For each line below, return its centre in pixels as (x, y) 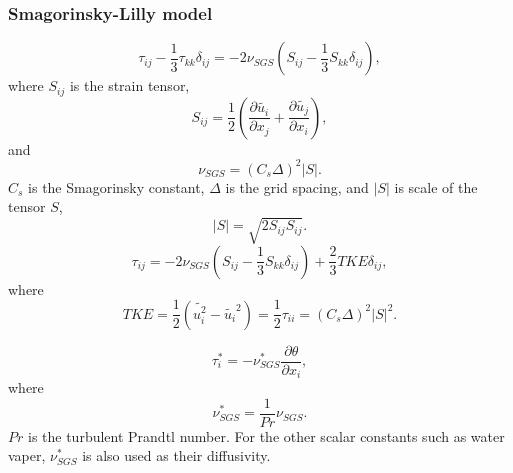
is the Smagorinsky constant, (116, 186)
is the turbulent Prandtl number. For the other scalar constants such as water (266, 435)
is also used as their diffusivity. (176, 455)
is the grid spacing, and (297, 186)
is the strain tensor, (129, 85)
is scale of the (436, 186)
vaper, (27, 455)
